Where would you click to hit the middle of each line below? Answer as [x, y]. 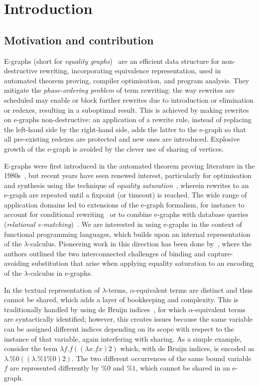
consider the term [31, 348]
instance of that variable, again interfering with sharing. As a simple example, [123, 338]
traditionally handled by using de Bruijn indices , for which [95, 309]
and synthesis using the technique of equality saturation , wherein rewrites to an [127, 185]
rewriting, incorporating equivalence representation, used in [130, 71]
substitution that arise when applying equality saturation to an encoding [143, 263]
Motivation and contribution [79, 40]
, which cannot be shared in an [183, 368]
